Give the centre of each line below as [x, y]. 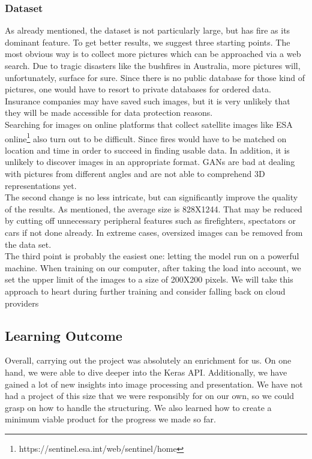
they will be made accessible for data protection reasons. [109, 112]
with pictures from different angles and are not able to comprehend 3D [135, 173]
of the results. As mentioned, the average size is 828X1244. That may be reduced [154, 208]
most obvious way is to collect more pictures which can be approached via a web [153, 54]
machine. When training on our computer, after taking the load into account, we [153, 267]
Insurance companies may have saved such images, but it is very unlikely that [148, 100]
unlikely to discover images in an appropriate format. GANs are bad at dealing [150, 162]
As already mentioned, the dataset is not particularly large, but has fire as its [148, 30]
